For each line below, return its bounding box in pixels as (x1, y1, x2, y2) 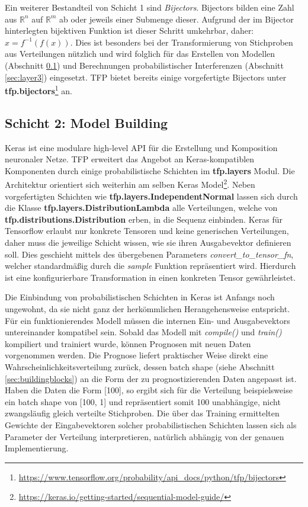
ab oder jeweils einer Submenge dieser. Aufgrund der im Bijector (59, 12, 294, 25)
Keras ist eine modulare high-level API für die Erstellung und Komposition (5, 141, 278, 153)
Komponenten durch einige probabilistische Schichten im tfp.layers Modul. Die (5, 164, 295, 177)
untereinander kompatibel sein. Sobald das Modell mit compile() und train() (5, 326, 282, 338)
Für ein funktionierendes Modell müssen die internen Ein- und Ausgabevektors (5, 314, 290, 326)
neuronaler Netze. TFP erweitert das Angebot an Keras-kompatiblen (5, 153, 255, 165)
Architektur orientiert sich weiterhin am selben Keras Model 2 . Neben (5, 177, 255, 191)
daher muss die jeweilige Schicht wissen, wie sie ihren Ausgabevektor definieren (5, 236, 291, 249)
